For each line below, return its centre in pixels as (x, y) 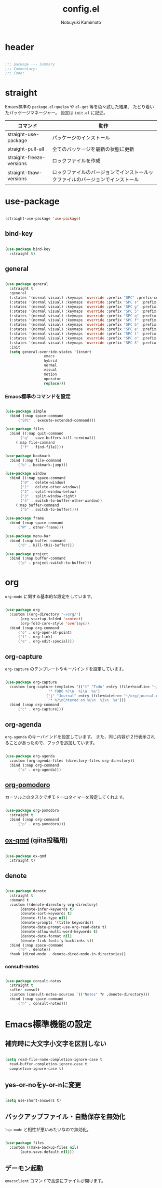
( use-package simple (26, 411)
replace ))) (55, 383)
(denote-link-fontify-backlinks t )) (57, 941)
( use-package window (26, 474)
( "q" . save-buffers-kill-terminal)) (58, 438)
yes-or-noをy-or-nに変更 (43, 1085)
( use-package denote (26, 891)
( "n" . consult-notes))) (43, 1003)
